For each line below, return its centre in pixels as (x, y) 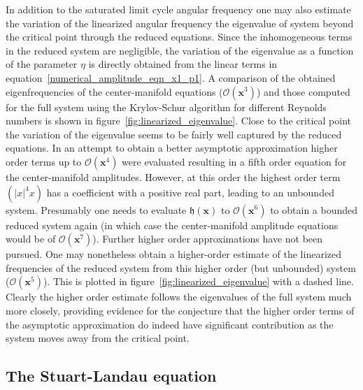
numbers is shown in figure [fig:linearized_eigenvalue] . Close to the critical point (178, 121)
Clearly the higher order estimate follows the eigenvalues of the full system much (179, 297)
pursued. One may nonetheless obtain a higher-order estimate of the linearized (174, 254)
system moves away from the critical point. (98, 338)
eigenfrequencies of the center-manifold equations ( (114, 91)
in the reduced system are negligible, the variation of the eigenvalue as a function (180, 50)
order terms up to (44, 161)
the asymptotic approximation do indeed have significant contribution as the (170, 324)
